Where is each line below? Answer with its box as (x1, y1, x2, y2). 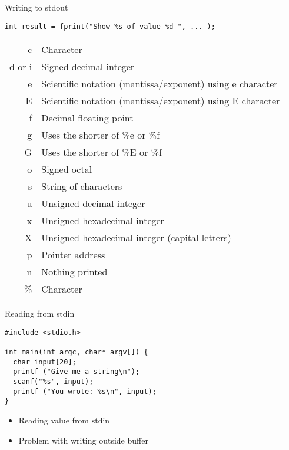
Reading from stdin (5, 307, 75, 320)
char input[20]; (13, 357, 77, 366)
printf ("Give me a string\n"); (13, 367, 140, 376)
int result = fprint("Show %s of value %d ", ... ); (5, 22, 215, 31)
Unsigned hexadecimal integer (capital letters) (41, 231, 231, 245)
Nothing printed (41, 265, 108, 279)
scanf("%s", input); (13, 377, 94, 386)
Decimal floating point (41, 111, 134, 125)
